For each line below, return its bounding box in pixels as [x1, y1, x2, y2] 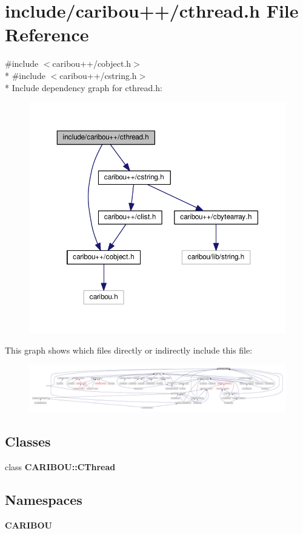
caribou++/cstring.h [59, 69, 137, 81]
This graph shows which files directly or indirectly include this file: [5, 343, 253, 356]
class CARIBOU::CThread [5, 460, 116, 473]
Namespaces [5, 490, 82, 508]
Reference [5, 22, 89, 47]
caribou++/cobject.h [52, 57, 132, 70]
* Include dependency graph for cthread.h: [5, 81, 162, 94]
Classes [5, 432, 51, 451]
